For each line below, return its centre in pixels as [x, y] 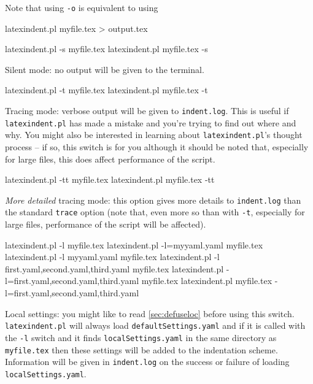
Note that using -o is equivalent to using [82, 7]
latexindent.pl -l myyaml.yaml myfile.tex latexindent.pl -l [112, 257]
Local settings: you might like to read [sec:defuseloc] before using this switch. [150, 313]
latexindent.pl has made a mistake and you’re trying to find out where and [151, 122]
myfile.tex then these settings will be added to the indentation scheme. [141, 349]
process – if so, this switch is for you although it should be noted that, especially [157, 147]
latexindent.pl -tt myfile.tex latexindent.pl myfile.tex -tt [110, 179]
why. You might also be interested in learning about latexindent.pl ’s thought [154, 135]
